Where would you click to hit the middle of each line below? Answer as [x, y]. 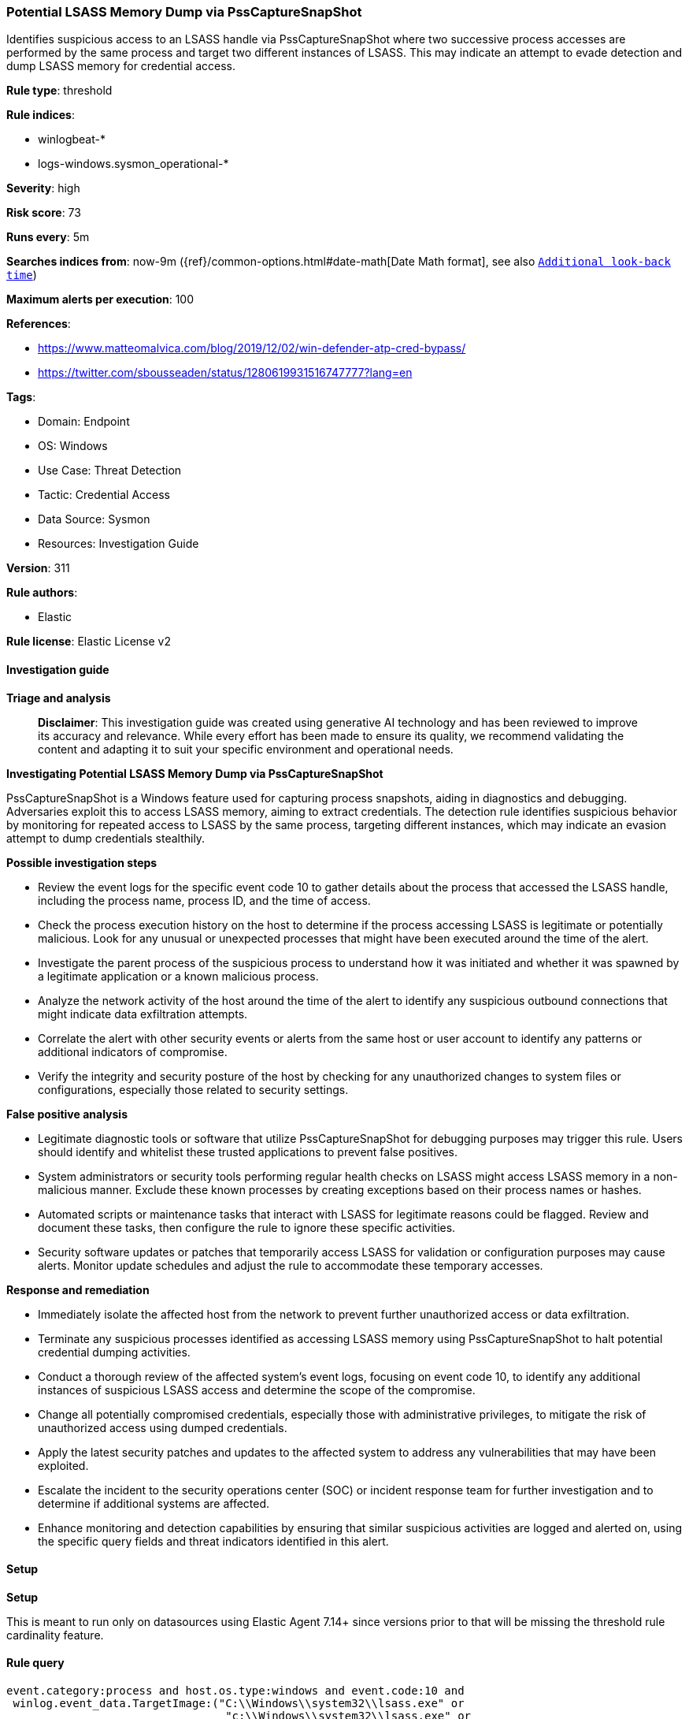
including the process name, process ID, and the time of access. [204, 900]
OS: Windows [73, 446]
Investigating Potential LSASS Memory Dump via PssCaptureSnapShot [195, 773]
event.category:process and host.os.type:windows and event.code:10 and [235, 1691]
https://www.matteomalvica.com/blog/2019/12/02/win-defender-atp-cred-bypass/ [252, 348]
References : [39, 324]
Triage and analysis [59, 698]
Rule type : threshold [59, 91]
